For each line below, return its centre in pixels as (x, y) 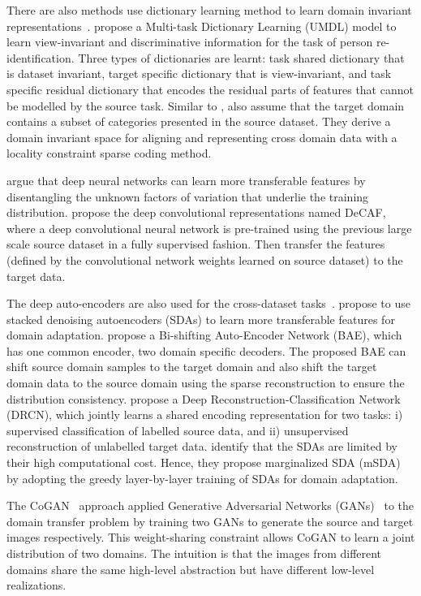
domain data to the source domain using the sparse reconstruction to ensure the (206, 383)
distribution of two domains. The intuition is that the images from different (194, 553)
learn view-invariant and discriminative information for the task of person (190, 42)
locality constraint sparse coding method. (109, 153)
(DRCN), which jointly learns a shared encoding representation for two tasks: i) (205, 415)
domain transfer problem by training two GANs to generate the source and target (210, 521)
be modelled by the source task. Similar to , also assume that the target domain (206, 105)
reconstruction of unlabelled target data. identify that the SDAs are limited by (202, 446)
